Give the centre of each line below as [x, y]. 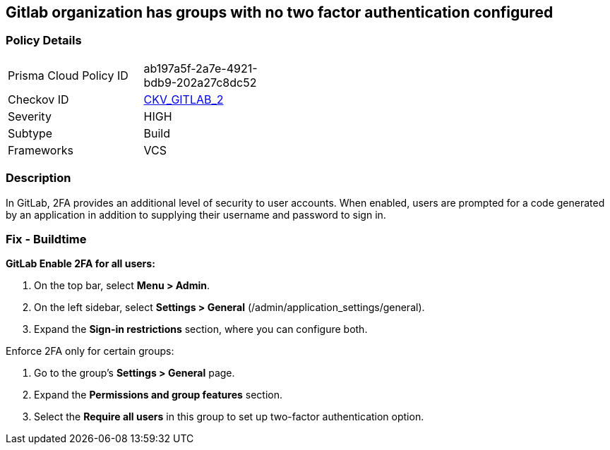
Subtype [30, 133]
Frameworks [41, 150]
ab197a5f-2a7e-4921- [201, 68]
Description [38, 178]
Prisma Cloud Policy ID [68, 75]
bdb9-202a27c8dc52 [200, 82]
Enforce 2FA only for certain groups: [90, 351]
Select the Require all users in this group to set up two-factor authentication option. [229, 417]
